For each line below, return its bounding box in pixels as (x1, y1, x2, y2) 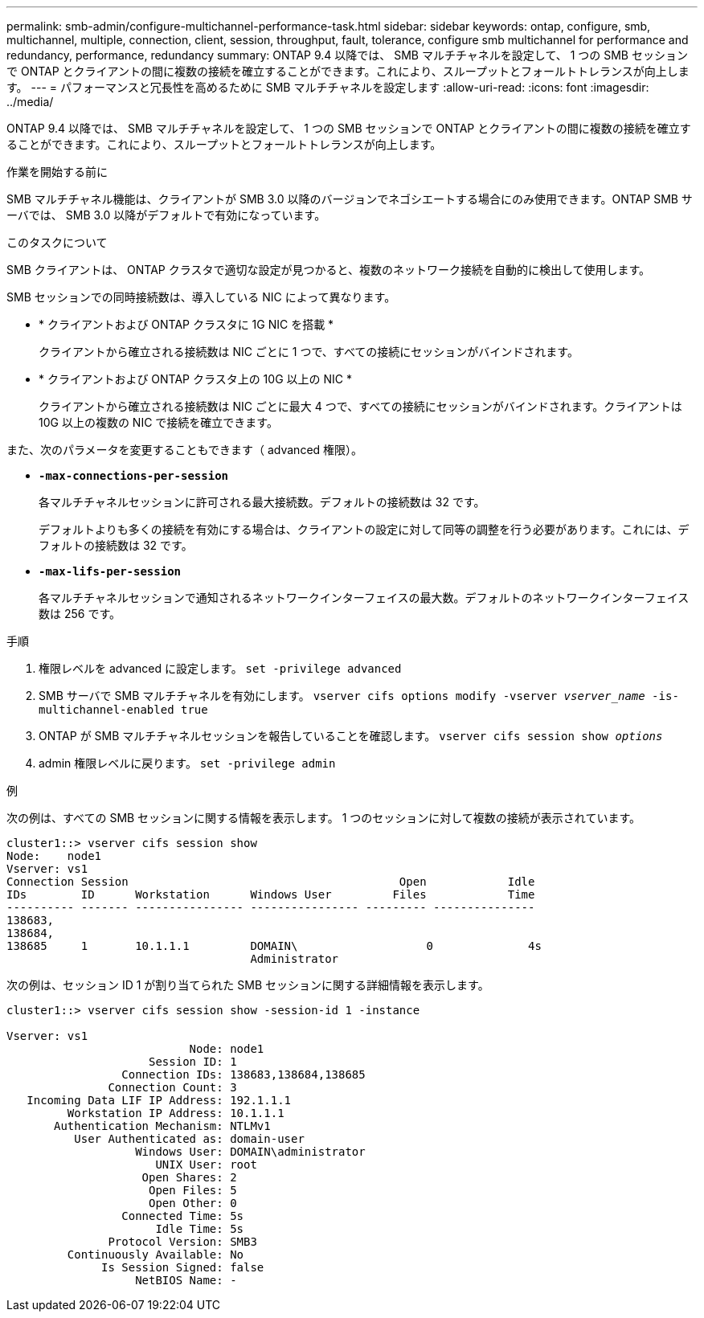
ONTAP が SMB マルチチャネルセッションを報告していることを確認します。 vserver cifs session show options (39, 729, 663, 743)
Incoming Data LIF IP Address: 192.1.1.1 (27, 1094, 292, 1107)
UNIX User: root (155, 1158, 257, 1171)
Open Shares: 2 (141, 1171, 237, 1184)
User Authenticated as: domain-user (74, 1132, 305, 1145)
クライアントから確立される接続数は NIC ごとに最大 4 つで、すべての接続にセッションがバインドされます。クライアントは (39, 399, 682, 413)
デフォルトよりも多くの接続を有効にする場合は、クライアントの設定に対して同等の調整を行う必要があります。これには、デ (39, 522, 690, 536)
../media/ (6, 95, 54, 108)
